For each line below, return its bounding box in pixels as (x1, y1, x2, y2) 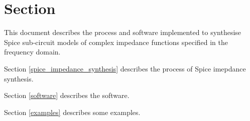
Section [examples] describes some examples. (4, 106, 141, 117)
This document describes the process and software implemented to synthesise (4, 27, 241, 37)
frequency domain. (4, 46, 61, 57)
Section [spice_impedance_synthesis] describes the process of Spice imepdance (4, 63, 246, 73)
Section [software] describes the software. (4, 90, 130, 100)
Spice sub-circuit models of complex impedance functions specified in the (4, 36, 228, 47)
